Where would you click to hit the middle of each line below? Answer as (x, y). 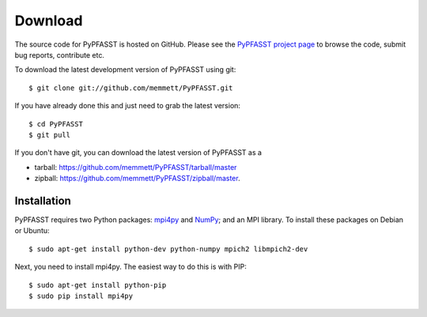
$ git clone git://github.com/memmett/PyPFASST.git (131, 88)
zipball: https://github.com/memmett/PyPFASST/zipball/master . (137, 179)
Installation (43, 200)
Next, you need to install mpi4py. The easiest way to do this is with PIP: (130, 267)
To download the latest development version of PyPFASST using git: (125, 70)
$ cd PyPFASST (56, 124)
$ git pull (50, 135)
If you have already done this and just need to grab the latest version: (128, 106)
